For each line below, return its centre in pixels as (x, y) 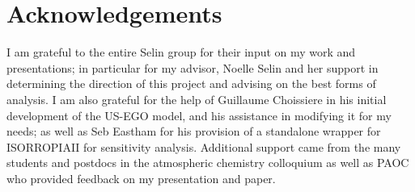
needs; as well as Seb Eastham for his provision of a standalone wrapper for (194, 131)
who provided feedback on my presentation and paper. (141, 178)
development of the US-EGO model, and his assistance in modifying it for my (199, 115)
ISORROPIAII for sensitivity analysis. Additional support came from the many (204, 146)
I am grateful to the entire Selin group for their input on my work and (181, 52)
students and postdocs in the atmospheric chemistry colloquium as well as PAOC (208, 163)
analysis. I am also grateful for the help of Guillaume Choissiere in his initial (197, 99)
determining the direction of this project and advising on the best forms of (191, 83)
